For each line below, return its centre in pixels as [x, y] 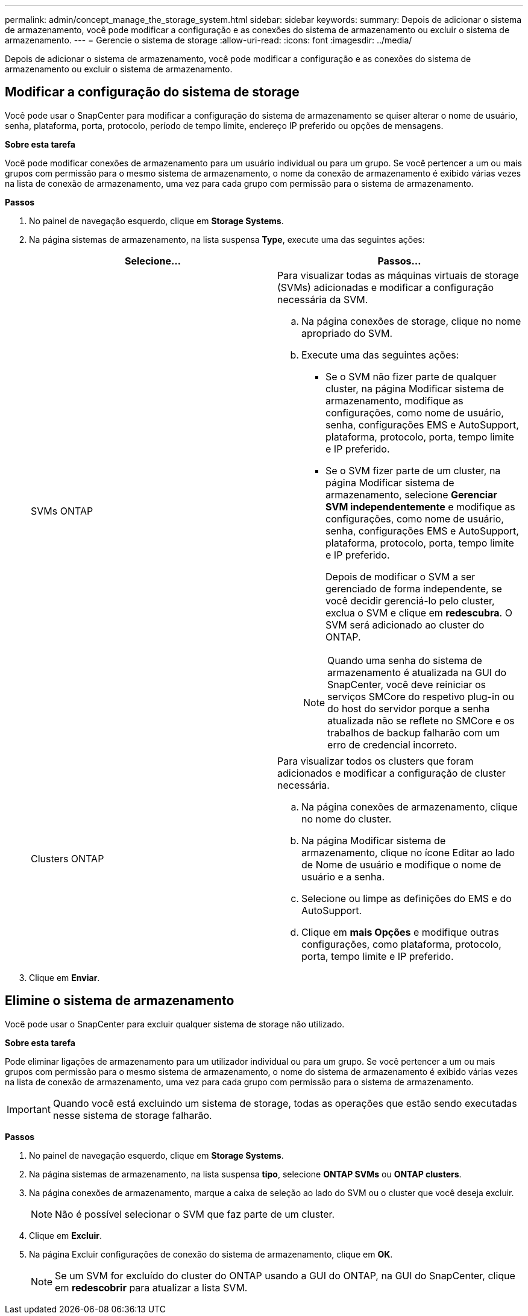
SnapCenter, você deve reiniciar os [407, 684]
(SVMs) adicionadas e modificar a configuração [386, 287]
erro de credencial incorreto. [392, 744]
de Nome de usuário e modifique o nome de [401, 864]
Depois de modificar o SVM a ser [401, 576]
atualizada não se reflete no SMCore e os [421, 720]
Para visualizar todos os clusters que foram [376, 761]
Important [29, 1109]
